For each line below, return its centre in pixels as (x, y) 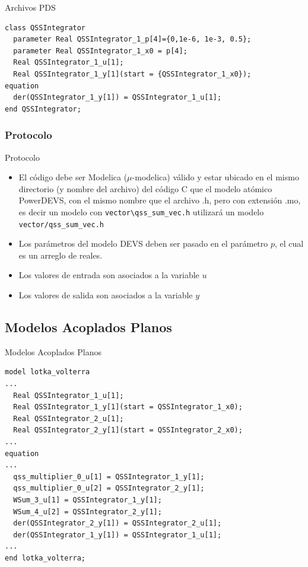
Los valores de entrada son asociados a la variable (109, 275)
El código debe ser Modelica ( (73, 177)
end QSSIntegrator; (43, 109)
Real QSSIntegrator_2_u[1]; (69, 418)
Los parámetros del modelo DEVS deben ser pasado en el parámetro (143, 243)
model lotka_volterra (47, 372)
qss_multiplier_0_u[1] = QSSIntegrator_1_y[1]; (109, 477)
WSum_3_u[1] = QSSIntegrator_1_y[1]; (88, 500)
